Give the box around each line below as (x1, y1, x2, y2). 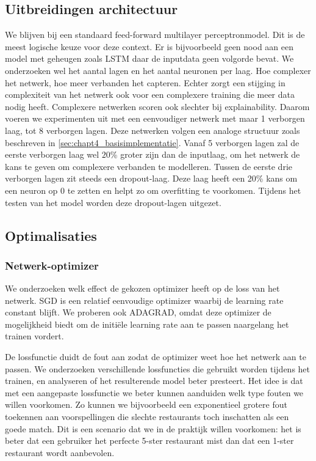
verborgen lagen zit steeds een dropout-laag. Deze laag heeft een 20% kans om (5, 172, 298, 185)
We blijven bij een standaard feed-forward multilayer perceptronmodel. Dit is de (5, 28, 305, 41)
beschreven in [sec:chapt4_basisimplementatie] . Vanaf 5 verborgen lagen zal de (5, 136, 300, 149)
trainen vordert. (5, 330, 64, 342)
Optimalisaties (5, 226, 97, 245)
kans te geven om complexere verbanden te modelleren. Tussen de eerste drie (5, 160, 292, 172)
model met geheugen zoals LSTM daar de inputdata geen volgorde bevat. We (5, 52, 294, 65)
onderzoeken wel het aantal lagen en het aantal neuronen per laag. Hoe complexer (5, 64, 311, 76)
